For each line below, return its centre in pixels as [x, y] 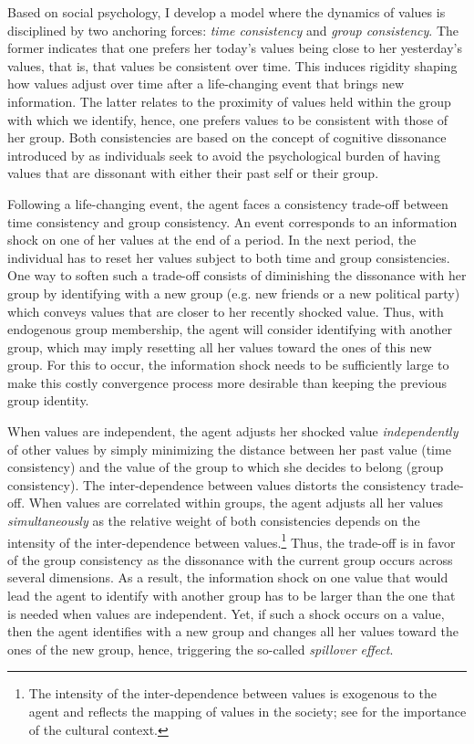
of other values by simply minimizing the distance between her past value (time [229, 449]
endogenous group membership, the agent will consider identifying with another [230, 329]
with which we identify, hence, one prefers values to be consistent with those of [228, 119]
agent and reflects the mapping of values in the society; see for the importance [247, 712]
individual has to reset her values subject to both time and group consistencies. [229, 257]
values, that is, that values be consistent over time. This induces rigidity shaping [232, 65]
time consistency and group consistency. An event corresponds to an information [232, 221]
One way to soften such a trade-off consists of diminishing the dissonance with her [237, 275]
